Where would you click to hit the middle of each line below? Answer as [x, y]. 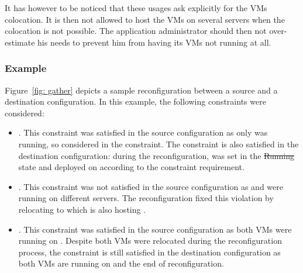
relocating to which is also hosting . [82, 209]
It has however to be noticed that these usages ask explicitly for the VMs [136, 8]
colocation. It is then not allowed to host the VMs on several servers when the [145, 19]
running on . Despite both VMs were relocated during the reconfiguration [150, 241]
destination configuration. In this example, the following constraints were [135, 101]
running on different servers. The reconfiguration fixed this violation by [146, 198]
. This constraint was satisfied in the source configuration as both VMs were [155, 229]
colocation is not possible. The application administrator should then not [136, 31]
